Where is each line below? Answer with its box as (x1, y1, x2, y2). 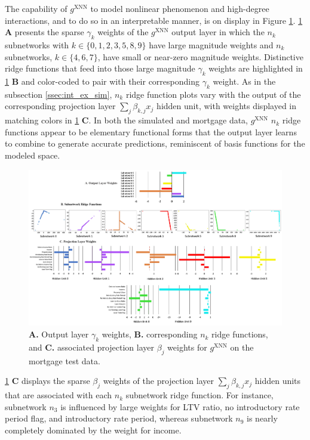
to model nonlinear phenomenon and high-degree (90, 2, 269, 14)
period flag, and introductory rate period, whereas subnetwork (5, 412, 233, 424)
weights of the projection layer (103, 374, 214, 387)
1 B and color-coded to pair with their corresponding (5, 75, 199, 87)
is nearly (247, 412, 278, 424)
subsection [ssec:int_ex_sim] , (5, 88, 112, 100)
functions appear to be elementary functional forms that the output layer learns (5, 125, 297, 138)
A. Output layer (29, 328, 89, 340)
